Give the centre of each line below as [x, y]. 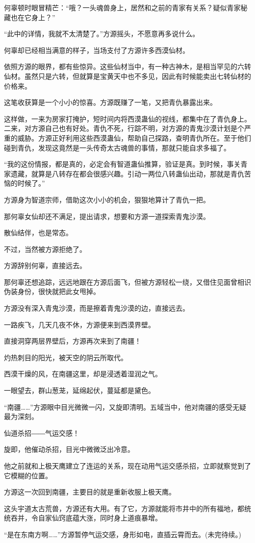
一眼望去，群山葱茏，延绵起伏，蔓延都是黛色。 [79, 390]
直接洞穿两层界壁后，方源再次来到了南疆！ [73, 341]
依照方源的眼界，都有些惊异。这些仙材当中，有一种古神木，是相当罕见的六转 [127, 66]
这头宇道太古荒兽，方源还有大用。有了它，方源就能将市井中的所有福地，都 [124, 508]
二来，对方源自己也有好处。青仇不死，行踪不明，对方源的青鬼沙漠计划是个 [124, 128]
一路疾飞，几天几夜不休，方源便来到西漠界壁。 [79, 324]
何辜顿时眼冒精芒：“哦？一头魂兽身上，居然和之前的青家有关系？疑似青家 [122, 7]
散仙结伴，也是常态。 [38, 233]
